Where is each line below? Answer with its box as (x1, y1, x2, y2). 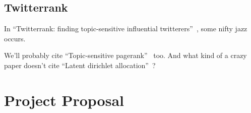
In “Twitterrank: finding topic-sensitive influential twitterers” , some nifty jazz (4, 23, 247, 34)
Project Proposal (4, 89, 124, 110)
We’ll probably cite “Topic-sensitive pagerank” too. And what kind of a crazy (4, 50, 247, 61)
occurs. (4, 33, 26, 43)
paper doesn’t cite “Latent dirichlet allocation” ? (4, 60, 156, 70)
